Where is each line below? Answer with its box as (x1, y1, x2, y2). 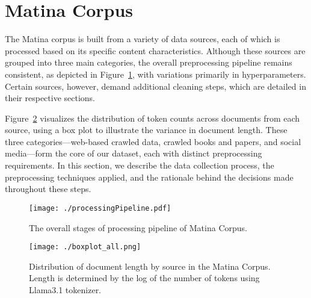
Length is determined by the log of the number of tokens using (29, 272, 260, 284)
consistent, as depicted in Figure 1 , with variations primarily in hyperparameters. (5, 67, 306, 80)
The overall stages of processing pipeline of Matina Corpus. (29, 221, 247, 234)
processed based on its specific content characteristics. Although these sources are (5, 44, 306, 57)
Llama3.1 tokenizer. (29, 283, 102, 296)
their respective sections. (5, 92, 96, 104)
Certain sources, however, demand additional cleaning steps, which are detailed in (5, 79, 306, 92)
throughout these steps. (5, 182, 91, 195)
